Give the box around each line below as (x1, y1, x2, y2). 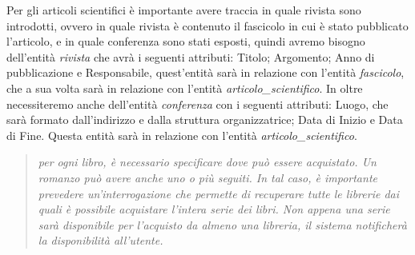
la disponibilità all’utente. (38, 232, 163, 249)
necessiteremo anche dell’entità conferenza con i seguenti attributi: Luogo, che (6, 95, 389, 112)
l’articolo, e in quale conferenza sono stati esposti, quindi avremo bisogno (6, 33, 365, 50)
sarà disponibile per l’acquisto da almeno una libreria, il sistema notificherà (38, 216, 407, 233)
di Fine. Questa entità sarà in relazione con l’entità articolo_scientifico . (6, 126, 357, 143)
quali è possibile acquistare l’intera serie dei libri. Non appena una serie (38, 201, 390, 217)
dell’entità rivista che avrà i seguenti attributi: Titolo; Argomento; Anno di (6, 48, 375, 65)
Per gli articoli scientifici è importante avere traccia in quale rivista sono (6, 2, 361, 18)
